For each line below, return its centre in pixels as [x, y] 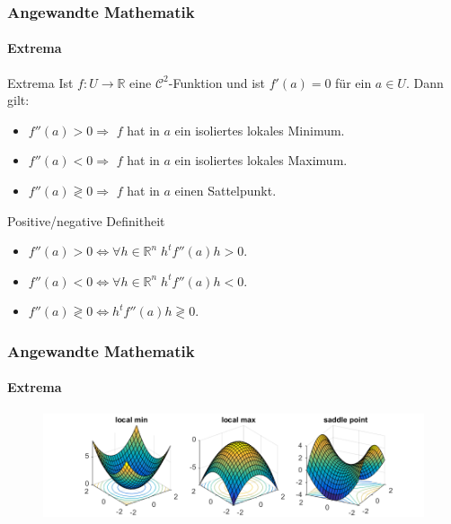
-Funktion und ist [217, 82]
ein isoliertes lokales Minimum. [260, 130]
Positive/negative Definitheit [86, 220]
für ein [354, 82]
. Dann [424, 82]
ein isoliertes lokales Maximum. [261, 160]
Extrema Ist [40, 82]
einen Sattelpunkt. [225, 191]
